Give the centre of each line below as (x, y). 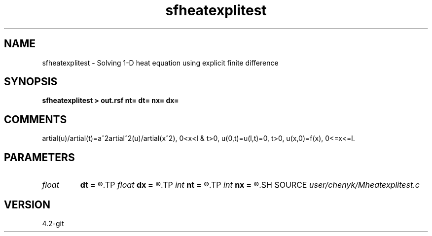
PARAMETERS (39, 157)
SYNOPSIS (31, 82)
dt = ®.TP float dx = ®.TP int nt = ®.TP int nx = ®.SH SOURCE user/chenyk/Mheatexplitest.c (250, 185)
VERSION (27, 204)
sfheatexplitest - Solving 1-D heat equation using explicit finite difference (160, 63)
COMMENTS (36, 119)
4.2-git (53, 223)
